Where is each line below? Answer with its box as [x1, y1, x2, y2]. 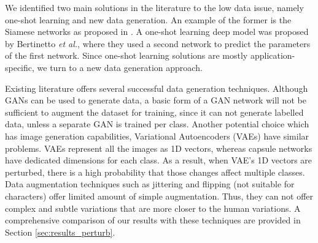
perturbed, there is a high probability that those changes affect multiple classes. [5, 165, 305, 178]
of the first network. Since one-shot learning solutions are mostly [5, 49, 248, 62]
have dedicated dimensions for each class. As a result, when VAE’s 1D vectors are [5, 154, 312, 166]
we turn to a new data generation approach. [37, 61, 203, 73]
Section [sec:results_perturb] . [5, 225, 115, 238]
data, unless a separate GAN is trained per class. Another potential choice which [5, 118, 309, 130]
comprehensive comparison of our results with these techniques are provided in [5, 214, 301, 226]
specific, [5, 61, 34, 73]
